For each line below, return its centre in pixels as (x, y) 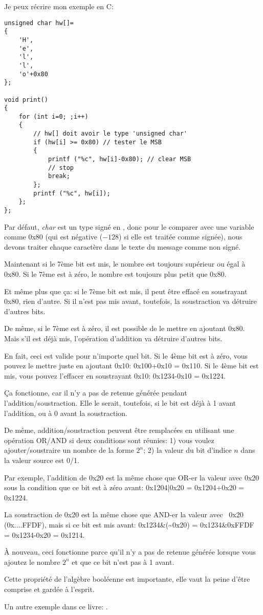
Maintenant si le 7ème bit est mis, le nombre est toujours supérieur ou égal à (125, 264)
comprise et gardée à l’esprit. (49, 589)
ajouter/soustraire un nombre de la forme (69, 450)
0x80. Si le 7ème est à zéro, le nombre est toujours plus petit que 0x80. (115, 274)
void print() (26, 100)
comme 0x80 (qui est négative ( (53, 237)
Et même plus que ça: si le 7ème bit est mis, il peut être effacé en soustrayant (126, 291)
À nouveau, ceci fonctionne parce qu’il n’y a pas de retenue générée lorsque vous (130, 552)
